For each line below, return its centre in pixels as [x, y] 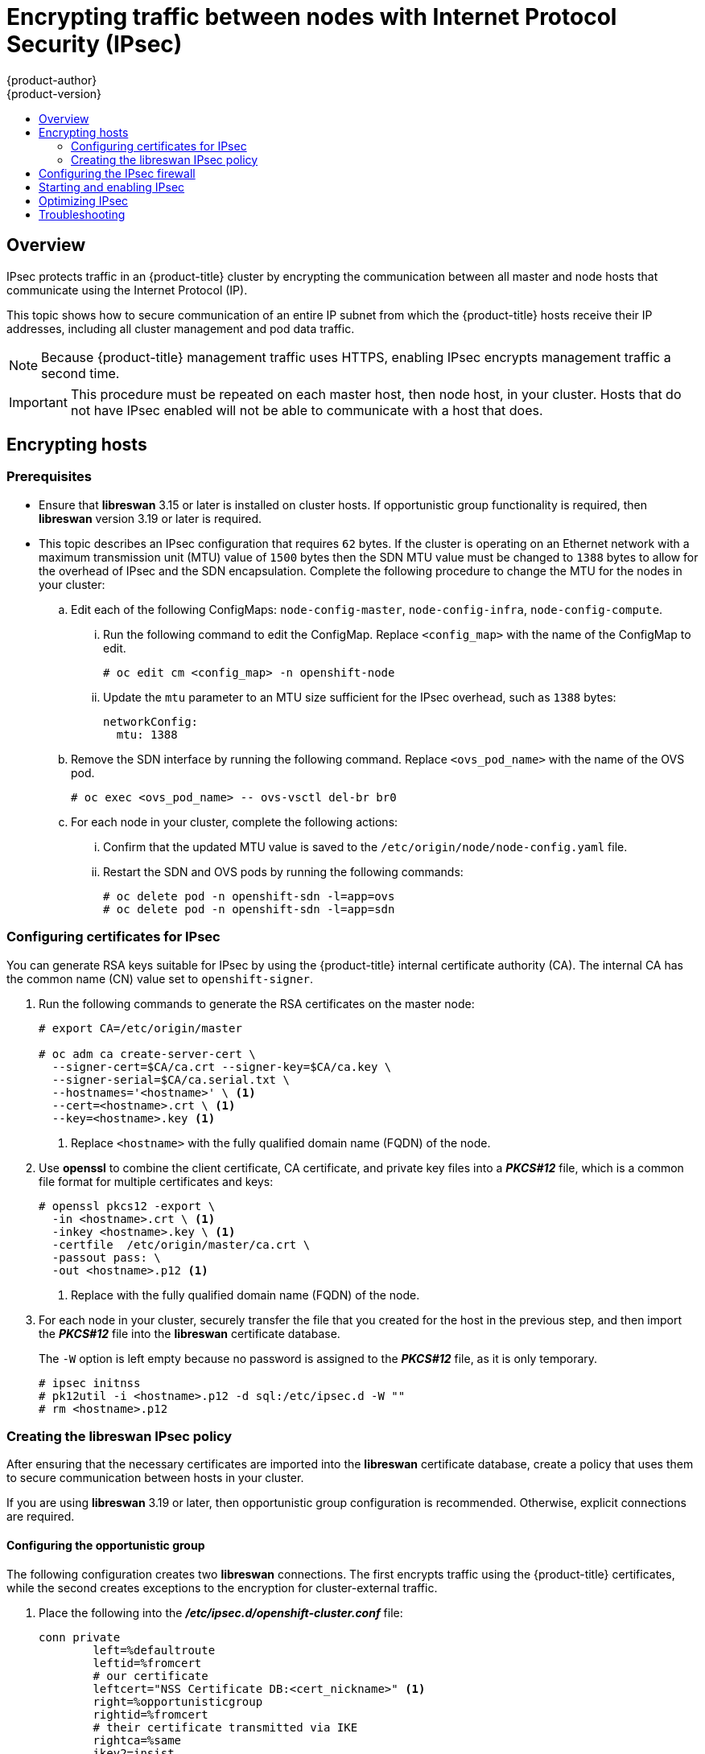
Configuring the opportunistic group [106, 1545]
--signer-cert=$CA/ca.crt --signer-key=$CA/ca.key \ [222, 1066]
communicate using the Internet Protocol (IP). [127, 290]
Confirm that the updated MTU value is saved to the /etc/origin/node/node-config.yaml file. [365, 846]
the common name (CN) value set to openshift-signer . [160, 978]
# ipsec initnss [90, 1383]
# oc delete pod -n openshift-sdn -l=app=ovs [249, 896]
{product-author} [52, 80]
